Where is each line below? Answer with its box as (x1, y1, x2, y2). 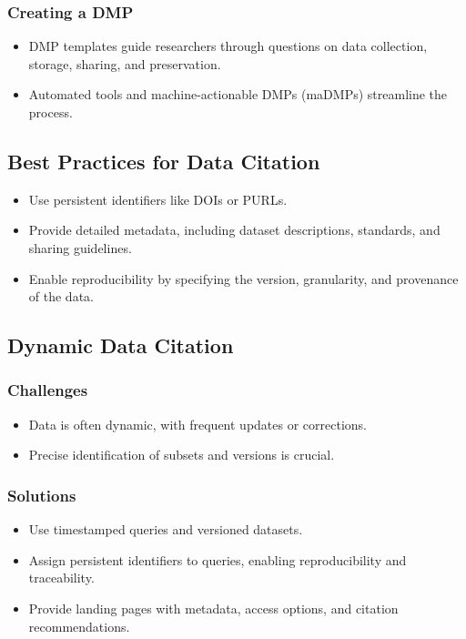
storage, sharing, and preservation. (28, 54, 221, 73)
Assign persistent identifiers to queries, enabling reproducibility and (28, 550, 407, 569)
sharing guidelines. (28, 238, 132, 257)
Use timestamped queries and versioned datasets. (28, 520, 303, 539)
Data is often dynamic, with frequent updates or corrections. (28, 414, 368, 433)
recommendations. (28, 616, 130, 635)
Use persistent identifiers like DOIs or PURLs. (28, 189, 288, 208)
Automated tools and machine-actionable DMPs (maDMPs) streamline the (28, 85, 448, 104)
